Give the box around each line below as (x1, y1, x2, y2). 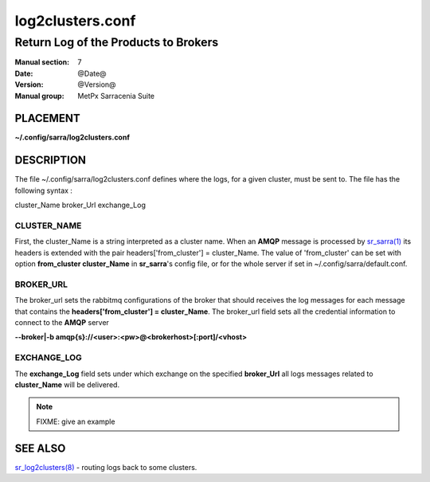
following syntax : (14, 186, 73, 195)
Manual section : (14, 57, 70, 67)
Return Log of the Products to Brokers (14, 35, 219, 49)
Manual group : (14, 91, 64, 100)
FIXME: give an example (36, 417, 115, 426)
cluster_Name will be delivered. (14, 379, 119, 390)
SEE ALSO (14, 441, 66, 455)
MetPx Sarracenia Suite (77, 91, 155, 100)
